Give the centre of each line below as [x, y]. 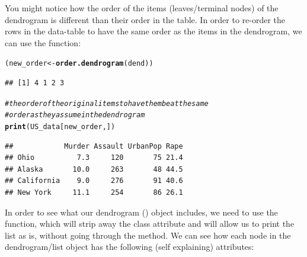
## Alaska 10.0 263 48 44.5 [94, 169]
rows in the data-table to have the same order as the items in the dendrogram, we [153, 31]
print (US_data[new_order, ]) [60, 126]
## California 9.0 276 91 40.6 [94, 181]
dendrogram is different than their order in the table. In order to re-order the [145, 19]
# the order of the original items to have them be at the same [107, 103]
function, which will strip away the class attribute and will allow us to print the [150, 224]
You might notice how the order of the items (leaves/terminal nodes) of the [142, 8]
